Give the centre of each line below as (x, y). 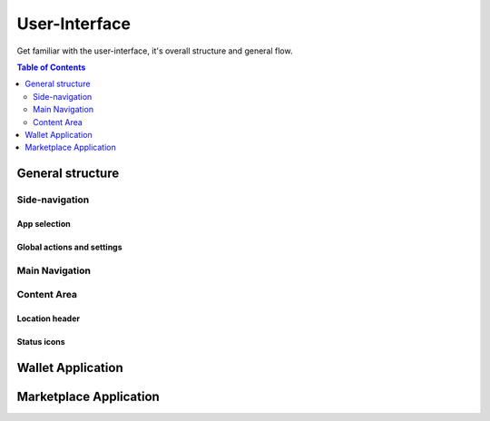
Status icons (41, 341)
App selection (44, 223)
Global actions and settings (69, 247)
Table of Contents (51, 67)
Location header (49, 318)
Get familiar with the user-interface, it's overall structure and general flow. (155, 51)
